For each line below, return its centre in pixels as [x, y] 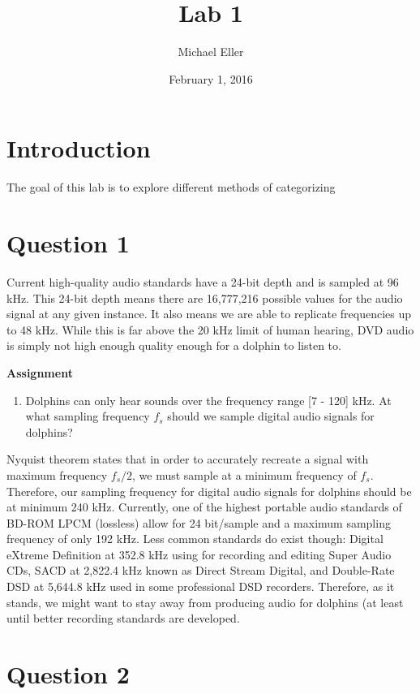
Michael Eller [211, 52]
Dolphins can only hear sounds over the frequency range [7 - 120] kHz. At [208, 400]
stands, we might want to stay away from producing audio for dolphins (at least [205, 602]
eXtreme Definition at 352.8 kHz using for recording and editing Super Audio [199, 554]
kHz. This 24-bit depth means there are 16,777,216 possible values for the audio [205, 297]
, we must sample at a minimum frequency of [244, 474]
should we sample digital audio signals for [271, 416]
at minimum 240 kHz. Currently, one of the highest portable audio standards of [204, 507]
